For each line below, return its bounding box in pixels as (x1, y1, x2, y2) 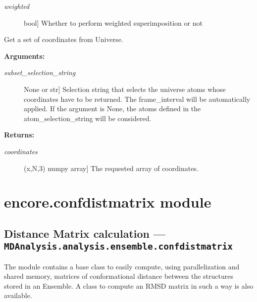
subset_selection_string (4, 67, 76, 78)
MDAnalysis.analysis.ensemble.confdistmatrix (4, 241, 233, 252)
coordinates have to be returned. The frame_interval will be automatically (24, 93, 251, 104)
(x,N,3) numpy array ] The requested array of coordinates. (24, 163, 199, 173)
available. (4, 290, 32, 301)
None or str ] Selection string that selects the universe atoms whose (24, 84, 226, 94)
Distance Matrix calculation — (4, 225, 166, 241)
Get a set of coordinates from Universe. (4, 34, 123, 44)
